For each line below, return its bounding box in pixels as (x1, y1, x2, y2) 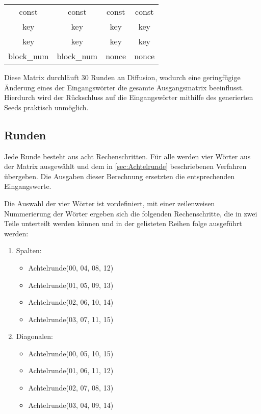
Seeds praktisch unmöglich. (4, 102, 89, 112)
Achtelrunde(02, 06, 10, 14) (28, 297, 114, 307)
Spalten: (16, 245, 42, 256)
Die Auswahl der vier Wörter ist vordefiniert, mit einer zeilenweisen (4, 198, 215, 208)
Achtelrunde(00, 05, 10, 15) (28, 348, 114, 358)
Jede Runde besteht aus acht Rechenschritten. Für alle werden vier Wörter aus (4, 151, 251, 161)
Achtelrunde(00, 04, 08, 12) (28, 262, 114, 273)
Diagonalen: (16, 331, 53, 342)
